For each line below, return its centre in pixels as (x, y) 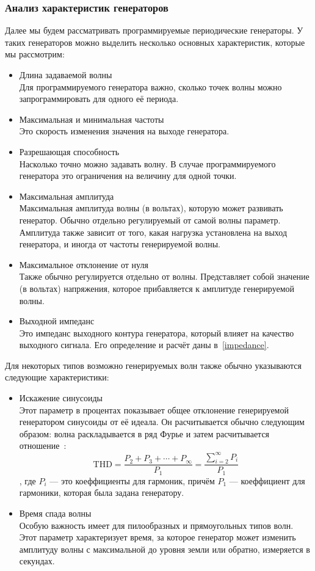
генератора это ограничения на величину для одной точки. (128, 176)
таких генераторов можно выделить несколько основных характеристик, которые (155, 42)
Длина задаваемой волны (66, 75)
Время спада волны (55, 513)
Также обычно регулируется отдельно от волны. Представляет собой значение (164, 276)
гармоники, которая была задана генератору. (102, 493)
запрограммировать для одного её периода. (99, 99)
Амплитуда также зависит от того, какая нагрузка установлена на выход (153, 232)
